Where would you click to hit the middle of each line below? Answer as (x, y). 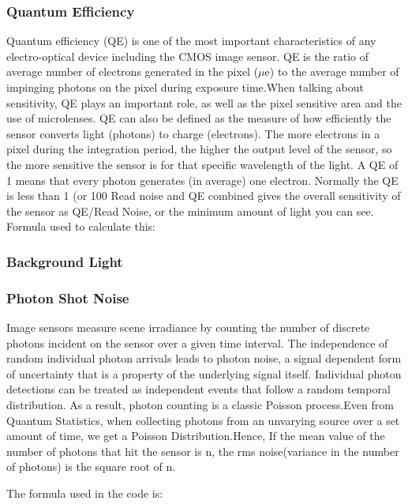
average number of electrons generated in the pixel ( (133, 71)
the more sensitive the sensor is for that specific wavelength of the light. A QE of (202, 164)
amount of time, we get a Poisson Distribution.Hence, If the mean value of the (196, 436)
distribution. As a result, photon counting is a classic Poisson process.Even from (200, 404)
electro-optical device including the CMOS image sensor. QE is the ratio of (188, 56)
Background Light (65, 261)
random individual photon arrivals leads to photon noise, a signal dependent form (204, 358)
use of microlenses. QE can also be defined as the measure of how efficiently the (199, 118)
